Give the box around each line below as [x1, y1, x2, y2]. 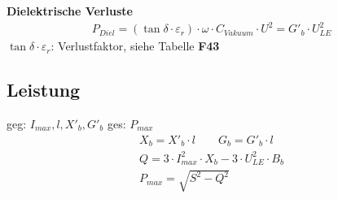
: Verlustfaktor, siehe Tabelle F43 [50, 37, 220, 54]
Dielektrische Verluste [7, 2, 133, 19]
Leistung [7, 77, 81, 102]
